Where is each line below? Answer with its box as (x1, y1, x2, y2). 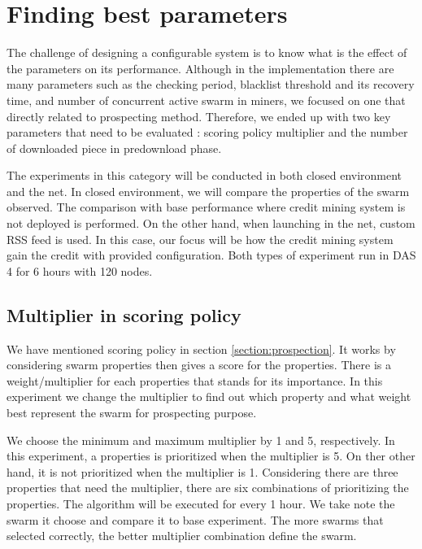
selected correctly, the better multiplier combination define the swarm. (7, 527, 357, 544)
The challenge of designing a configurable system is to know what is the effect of (7, 44, 407, 61)
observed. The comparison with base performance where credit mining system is (7, 198, 406, 216)
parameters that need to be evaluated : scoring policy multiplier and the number (7, 124, 408, 141)
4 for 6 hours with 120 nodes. (7, 262, 153, 279)
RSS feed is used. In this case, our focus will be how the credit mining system (7, 230, 394, 247)
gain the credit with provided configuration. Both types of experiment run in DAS (7, 246, 416, 264)
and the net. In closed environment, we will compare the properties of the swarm (7, 182, 410, 199)
